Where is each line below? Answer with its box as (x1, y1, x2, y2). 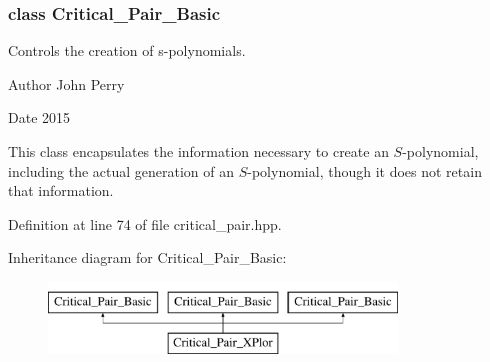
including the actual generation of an (8, 160, 235, 181)
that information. (8, 180, 114, 201)
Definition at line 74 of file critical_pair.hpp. (8, 213, 282, 234)
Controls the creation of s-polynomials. (8, 40, 246, 61)
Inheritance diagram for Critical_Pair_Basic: (8, 247, 287, 268)
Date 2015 (8, 107, 71, 128)
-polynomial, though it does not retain (247, 160, 482, 181)
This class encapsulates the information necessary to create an (8, 141, 389, 161)
